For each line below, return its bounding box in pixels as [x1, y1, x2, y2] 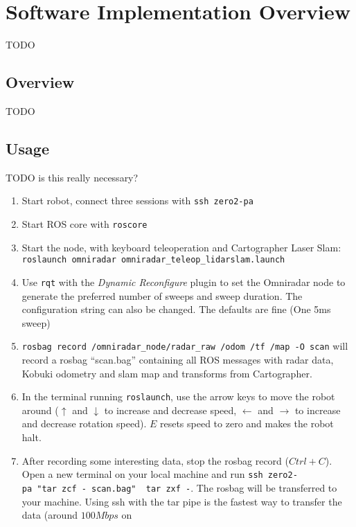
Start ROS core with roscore [21, 216, 148, 231]
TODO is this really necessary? [6, 170, 139, 184]
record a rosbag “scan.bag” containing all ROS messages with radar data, [21, 352, 334, 366]
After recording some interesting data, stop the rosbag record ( [21, 453, 289, 467]
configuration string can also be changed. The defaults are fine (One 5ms [21, 302, 331, 316]
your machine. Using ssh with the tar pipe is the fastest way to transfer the [21, 494, 342, 508]
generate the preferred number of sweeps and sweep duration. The [21, 288, 303, 303]
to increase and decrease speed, [104, 402, 237, 417]
